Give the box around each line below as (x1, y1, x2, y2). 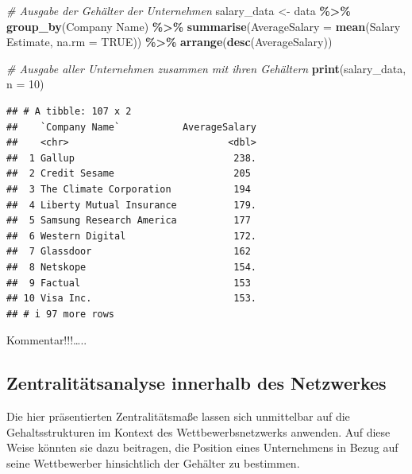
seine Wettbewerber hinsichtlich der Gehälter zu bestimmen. (6, 454, 300, 471)
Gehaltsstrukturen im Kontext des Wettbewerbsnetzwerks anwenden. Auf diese (6, 423, 391, 440)
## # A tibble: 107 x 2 (6, 105, 132, 117)
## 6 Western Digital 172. (6, 230, 256, 242)
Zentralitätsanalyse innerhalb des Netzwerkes (6, 371, 387, 395)
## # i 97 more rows (6, 308, 115, 320)
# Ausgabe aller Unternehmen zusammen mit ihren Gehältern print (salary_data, (6, 60, 406, 76)
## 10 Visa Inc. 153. (6, 293, 256, 305)
